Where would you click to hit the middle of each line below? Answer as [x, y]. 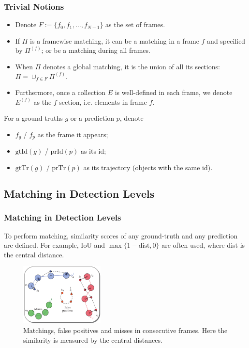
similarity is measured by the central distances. [93, 340]
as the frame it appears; [73, 134]
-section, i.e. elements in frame [102, 102]
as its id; [93, 151]
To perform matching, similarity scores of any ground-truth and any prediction [121, 235]
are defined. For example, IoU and [55, 245]
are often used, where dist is [203, 245]
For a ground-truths [33, 118]
